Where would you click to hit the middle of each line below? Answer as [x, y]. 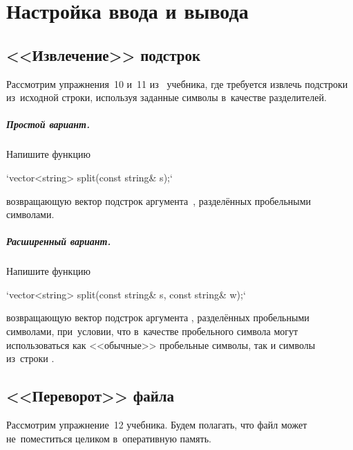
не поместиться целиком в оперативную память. [109, 438]
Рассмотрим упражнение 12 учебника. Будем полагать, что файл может [157, 425]
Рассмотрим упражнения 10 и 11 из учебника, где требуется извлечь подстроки [177, 83]
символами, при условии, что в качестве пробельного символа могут [152, 331]
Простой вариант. [48, 124]
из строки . [30, 358]
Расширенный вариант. [59, 241]
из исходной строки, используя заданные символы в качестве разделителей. [166, 97]
